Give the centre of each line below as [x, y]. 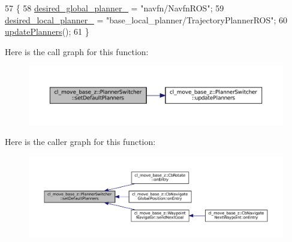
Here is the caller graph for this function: [80, 142]
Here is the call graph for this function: [77, 51]
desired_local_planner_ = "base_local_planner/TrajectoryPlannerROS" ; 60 [146, 19]
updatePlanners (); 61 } [47, 31]
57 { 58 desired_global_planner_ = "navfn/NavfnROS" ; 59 [115, 8]
